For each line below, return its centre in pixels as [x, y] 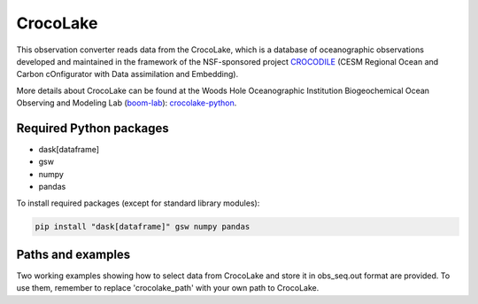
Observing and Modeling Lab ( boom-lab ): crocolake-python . [127, 103]
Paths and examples [73, 254]
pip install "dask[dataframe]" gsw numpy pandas [143, 226]
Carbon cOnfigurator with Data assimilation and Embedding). [127, 74]
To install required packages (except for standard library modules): [138, 203]
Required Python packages [93, 128]
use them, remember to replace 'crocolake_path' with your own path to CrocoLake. [168, 288]
